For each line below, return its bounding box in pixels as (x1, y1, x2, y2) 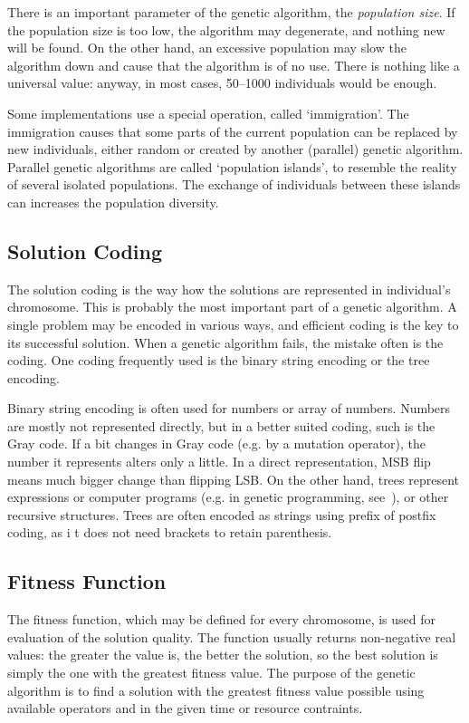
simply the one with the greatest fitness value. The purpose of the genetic (7, 663, 416, 682)
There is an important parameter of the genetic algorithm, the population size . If (7, 3, 455, 21)
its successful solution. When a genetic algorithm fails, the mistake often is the (7, 333, 444, 352)
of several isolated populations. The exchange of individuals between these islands (7, 175, 461, 194)
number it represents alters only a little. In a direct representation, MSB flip (7, 452, 431, 471)
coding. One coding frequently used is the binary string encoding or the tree (7, 351, 430, 370)
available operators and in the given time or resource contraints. (7, 699, 363, 718)
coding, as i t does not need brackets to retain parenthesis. (7, 523, 332, 542)
